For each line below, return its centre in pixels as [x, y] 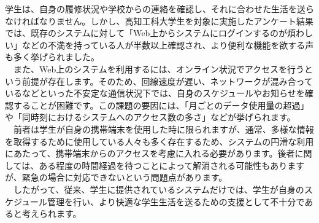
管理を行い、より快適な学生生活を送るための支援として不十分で [176, 201]
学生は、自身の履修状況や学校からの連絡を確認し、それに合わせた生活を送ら [159, 9]
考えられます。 [52, 213]
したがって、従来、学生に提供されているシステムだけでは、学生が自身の [159, 189]
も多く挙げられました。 [52, 57]
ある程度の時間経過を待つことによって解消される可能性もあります [172, 165]
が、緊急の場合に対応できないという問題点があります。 [116, 177]
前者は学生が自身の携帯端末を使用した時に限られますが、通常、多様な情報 [163, 129]
